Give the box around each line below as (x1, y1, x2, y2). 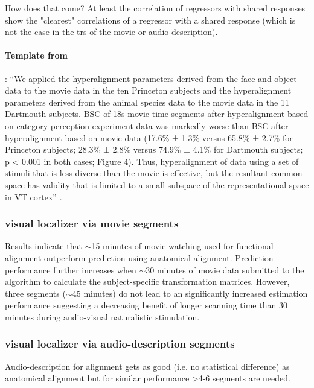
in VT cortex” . (5, 190, 62, 203)
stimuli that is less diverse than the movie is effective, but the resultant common (5, 167, 303, 179)
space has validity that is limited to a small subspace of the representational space (5, 178, 309, 191)
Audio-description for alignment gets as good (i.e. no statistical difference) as (5, 360, 290, 372)
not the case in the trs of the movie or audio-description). (5, 25, 218, 38)
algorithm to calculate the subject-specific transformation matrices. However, (5, 275, 290, 288)
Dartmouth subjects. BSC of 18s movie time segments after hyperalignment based (5, 107, 309, 120)
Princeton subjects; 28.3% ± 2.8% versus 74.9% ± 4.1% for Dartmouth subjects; (5, 143, 303, 156)
